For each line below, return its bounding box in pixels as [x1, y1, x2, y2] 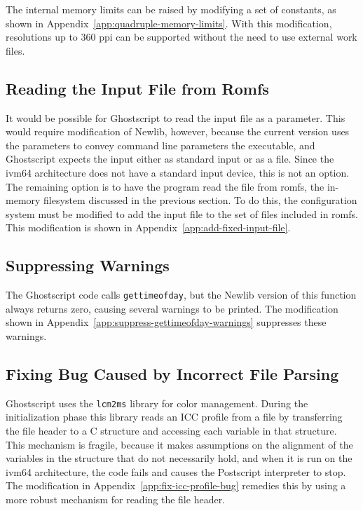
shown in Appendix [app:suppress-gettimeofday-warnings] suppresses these [6, 315, 327, 329]
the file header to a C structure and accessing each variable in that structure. [6, 423, 337, 438]
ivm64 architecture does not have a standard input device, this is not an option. [6, 165, 350, 179]
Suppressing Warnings [6, 254, 170, 276]
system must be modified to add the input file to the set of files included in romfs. [6, 206, 358, 221]
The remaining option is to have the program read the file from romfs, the [6, 179, 324, 193]
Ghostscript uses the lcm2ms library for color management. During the [6, 395, 308, 410]
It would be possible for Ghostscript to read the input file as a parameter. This [6, 110, 345, 125]
